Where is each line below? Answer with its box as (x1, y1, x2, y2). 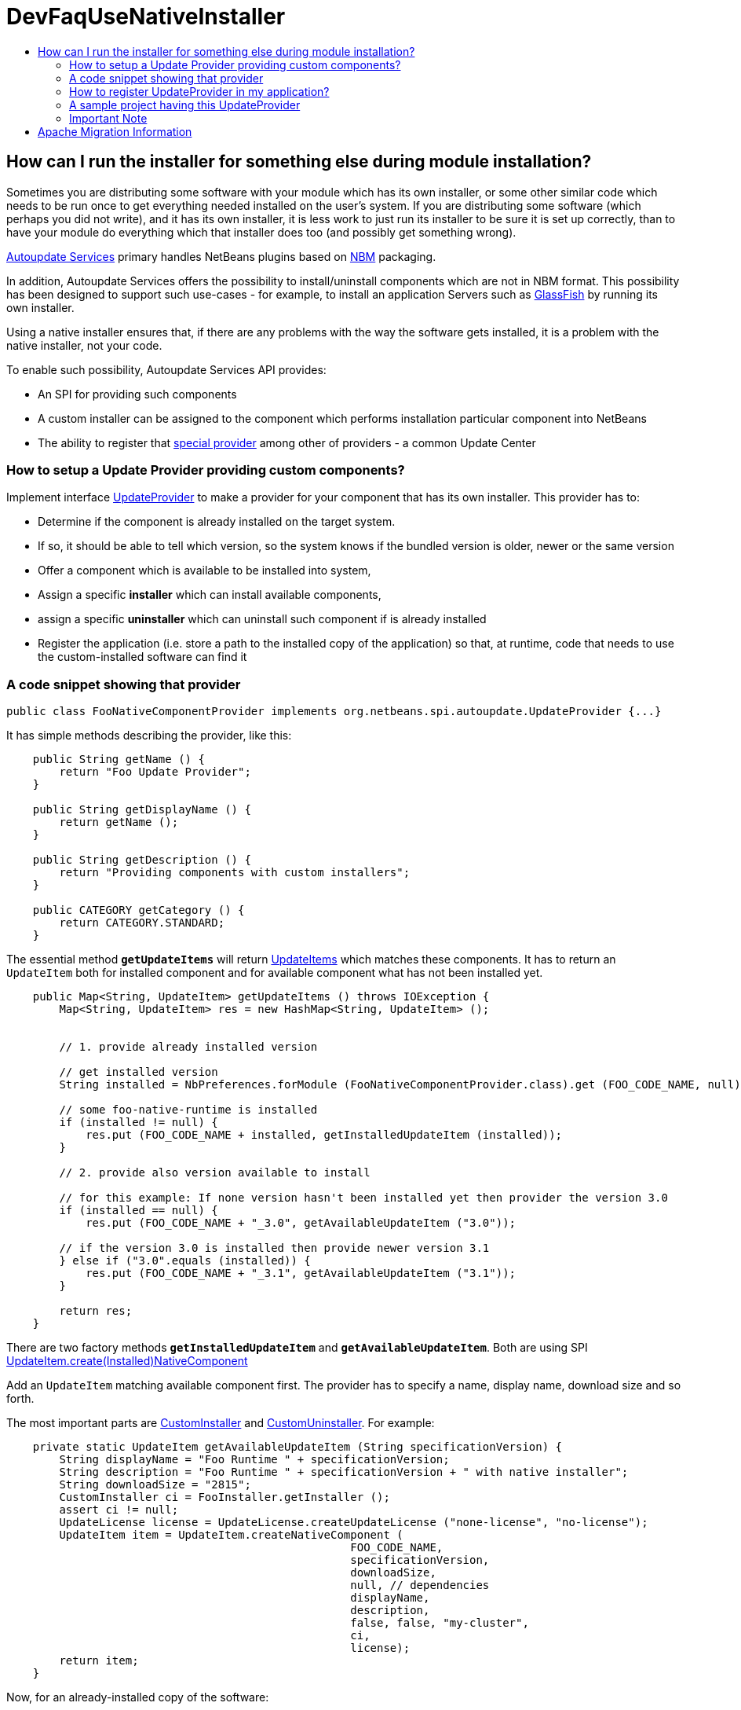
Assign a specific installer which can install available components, (38, 588, 381, 602)
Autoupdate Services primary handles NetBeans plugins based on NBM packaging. (6, 249, 436, 263)
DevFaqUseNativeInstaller (6, 3, 286, 30)
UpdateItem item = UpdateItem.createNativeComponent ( (59, 1528, 403, 1542)
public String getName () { (32, 753, 205, 766)
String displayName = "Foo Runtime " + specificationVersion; (59, 1453, 450, 1466)
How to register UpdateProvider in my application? (69, 84, 330, 98)
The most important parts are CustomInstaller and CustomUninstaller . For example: (6, 1416, 435, 1430)
